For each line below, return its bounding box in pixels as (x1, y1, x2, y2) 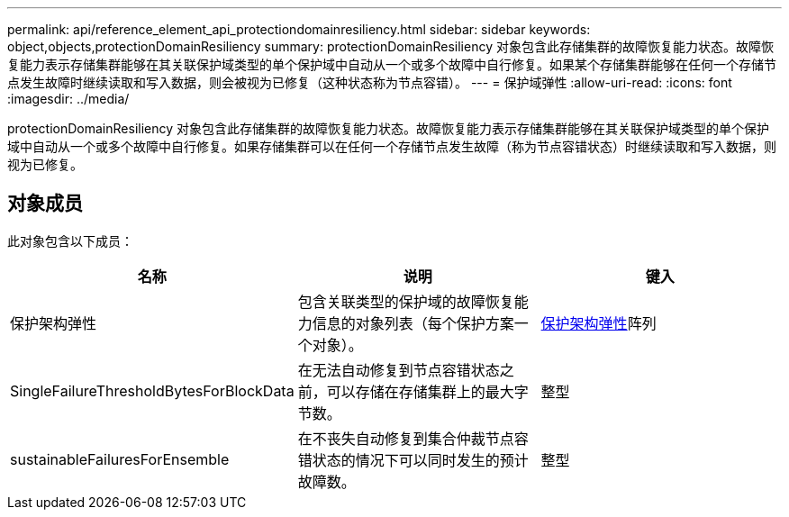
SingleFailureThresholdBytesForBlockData (10, 381, 295, 400)
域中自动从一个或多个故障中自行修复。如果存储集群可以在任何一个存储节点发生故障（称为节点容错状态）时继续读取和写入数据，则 (7, 139, 776, 154)
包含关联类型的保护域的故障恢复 (297, 292, 514, 311)
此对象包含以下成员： (7, 232, 133, 249)
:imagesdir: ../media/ (7, 91, 130, 106)
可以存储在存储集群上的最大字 (326, 382, 529, 401)
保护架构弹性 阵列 (540, 313, 657, 332)
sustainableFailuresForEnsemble (10, 449, 230, 468)
